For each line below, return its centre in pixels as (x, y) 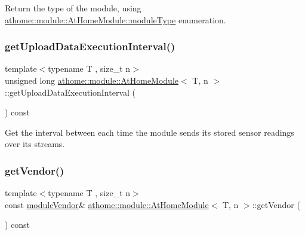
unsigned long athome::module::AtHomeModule (92, 80)
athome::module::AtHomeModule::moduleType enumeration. (115, 19)
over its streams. (35, 144)
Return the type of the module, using (73, 8)
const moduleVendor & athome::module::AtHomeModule (107, 204)
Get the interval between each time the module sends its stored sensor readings (150, 132)
